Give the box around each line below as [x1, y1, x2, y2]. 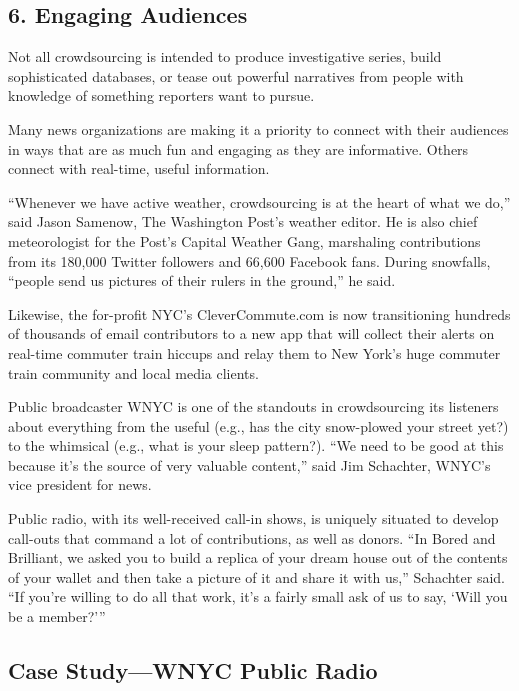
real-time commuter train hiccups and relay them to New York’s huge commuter [8, 342, 501, 363]
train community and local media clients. [8, 362, 259, 383]
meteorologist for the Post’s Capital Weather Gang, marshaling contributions [8, 230, 481, 251]
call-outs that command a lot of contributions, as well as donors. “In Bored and [8, 527, 496, 548]
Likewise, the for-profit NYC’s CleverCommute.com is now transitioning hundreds [8, 303, 511, 324]
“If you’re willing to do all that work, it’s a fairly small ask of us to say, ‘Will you [8, 586, 508, 607]
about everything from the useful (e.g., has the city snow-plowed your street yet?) [8, 415, 509, 436]
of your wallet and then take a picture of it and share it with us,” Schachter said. [8, 566, 505, 587]
